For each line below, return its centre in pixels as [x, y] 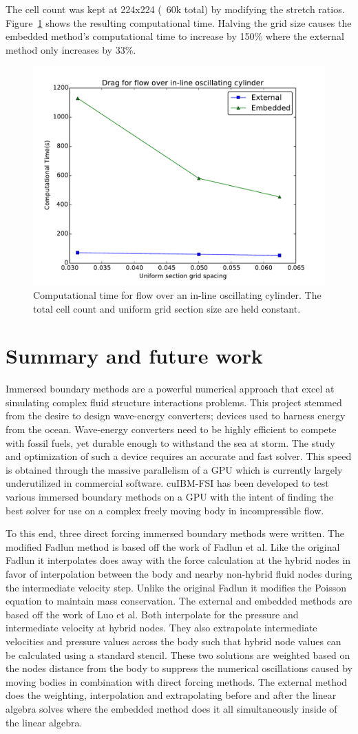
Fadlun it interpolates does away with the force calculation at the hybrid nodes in [178, 560]
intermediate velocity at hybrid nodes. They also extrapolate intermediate [161, 628]
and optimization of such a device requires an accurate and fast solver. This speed [179, 456]
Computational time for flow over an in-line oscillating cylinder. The [177, 294]
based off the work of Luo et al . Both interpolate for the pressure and [152, 614]
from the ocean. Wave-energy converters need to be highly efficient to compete [171, 429]
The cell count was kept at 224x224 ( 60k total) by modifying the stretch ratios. [175, 9]
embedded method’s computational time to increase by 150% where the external [175, 36]
